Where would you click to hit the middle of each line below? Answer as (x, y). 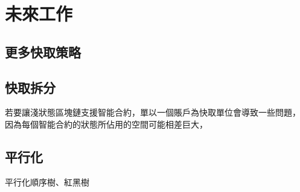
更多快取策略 (43, 51)
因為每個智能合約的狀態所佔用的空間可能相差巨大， (106, 124)
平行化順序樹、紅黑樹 (47, 181)
